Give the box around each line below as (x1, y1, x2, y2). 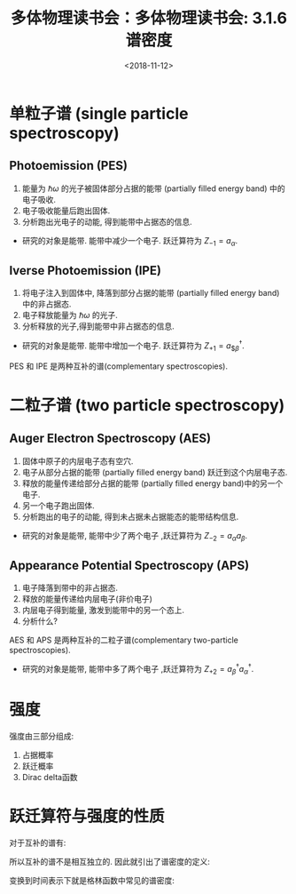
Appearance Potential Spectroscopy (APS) (9, 558, 250, 573)
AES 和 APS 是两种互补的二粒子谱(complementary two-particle (9, 635, 239, 645)
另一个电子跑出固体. (21, 499, 95, 511)
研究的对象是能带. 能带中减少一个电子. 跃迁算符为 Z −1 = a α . (21, 235, 238, 248)
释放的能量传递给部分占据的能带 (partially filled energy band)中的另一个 (21, 477, 284, 489)
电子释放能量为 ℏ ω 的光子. (21, 310, 118, 321)
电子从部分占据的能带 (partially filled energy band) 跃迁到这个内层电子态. (21, 467, 288, 477)
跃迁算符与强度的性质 (9, 806, 166, 826)
